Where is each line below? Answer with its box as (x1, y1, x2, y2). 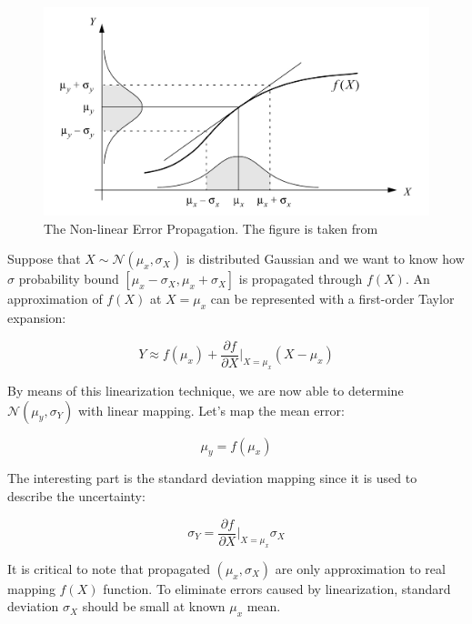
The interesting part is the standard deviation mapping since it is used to (7, 468, 417, 488)
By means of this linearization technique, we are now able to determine (7, 380, 404, 399)
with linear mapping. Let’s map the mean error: (78, 400, 345, 419)
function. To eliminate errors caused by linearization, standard (103, 579, 451, 598)
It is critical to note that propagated (7, 559, 210, 578)
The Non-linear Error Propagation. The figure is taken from (44, 218, 378, 237)
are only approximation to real (275, 559, 446, 578)
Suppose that (7, 249, 81, 268)
